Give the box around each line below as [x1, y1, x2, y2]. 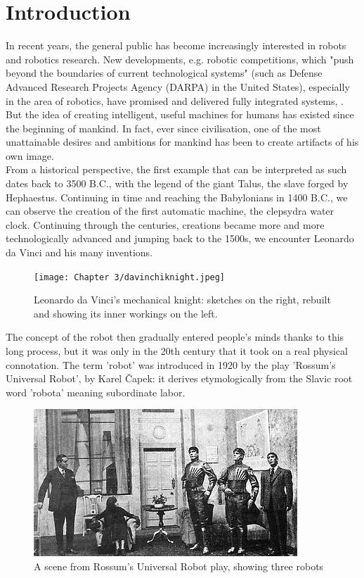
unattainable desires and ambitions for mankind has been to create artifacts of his [6, 134, 359, 149]
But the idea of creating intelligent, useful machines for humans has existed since [6, 107, 354, 122]
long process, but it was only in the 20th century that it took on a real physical [6, 344, 348, 358]
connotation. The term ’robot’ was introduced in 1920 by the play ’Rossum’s [6, 357, 336, 372]
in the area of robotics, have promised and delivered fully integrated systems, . [6, 93, 344, 108]
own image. [6, 148, 54, 163]
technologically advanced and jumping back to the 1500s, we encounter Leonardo [6, 231, 354, 246]
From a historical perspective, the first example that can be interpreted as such [6, 162, 347, 177]
